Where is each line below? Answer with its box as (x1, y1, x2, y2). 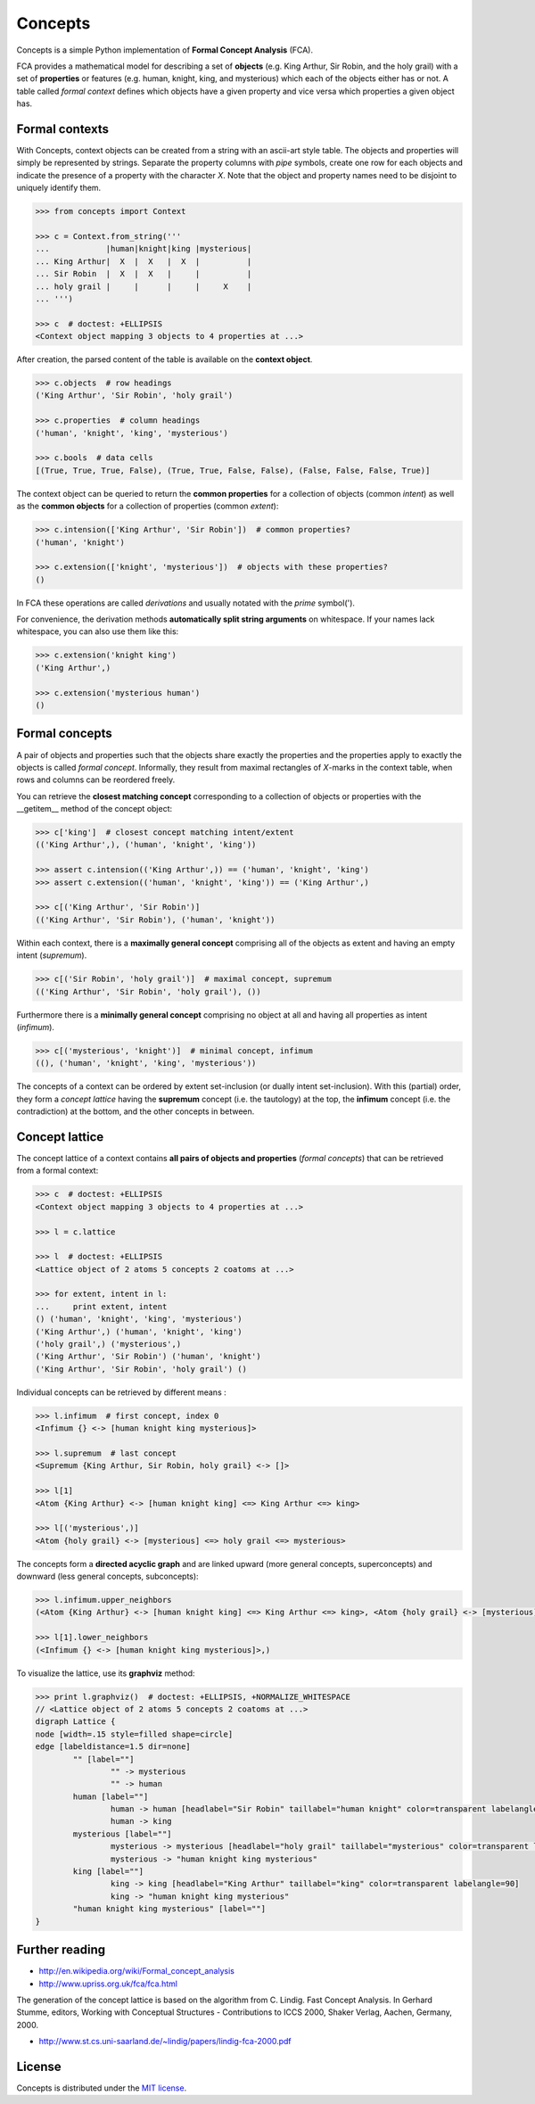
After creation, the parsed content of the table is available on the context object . (16, 354, 313, 365)
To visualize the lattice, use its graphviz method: (16, 1668, 195, 1679)
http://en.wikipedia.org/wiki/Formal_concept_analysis (38, 1966, 235, 1976)
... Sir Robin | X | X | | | (35, 268, 252, 279)
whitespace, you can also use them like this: (16, 626, 179, 637)
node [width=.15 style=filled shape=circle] (35, 1729, 234, 1739)
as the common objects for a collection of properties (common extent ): (16, 500, 279, 512)
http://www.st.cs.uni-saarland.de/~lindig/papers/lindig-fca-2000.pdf (38, 2036, 292, 2047)
